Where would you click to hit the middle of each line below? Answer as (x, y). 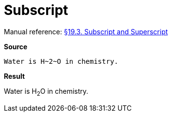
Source (16, 46)
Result (15, 76)
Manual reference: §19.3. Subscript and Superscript (86, 31)
